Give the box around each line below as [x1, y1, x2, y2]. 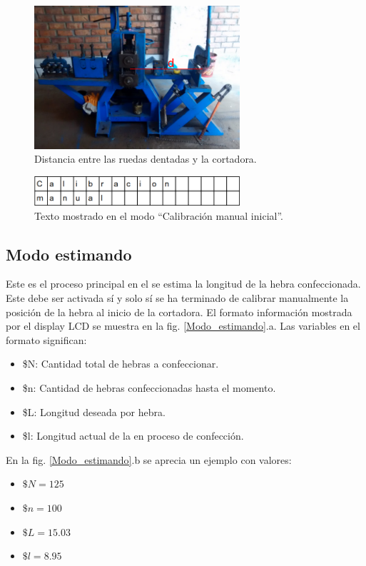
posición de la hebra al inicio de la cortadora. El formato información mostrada [6, 304, 352, 319]
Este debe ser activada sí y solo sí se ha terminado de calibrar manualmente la [6, 290, 349, 305]
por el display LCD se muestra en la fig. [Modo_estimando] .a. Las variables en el [6, 318, 360, 333]
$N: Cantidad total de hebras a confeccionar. [22, 356, 219, 371]
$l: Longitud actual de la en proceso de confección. [22, 428, 244, 443]
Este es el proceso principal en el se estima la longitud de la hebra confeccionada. [6, 276, 361, 291]
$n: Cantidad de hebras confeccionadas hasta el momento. [22, 380, 276, 395]
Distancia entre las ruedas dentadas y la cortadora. [34, 151, 257, 166]
